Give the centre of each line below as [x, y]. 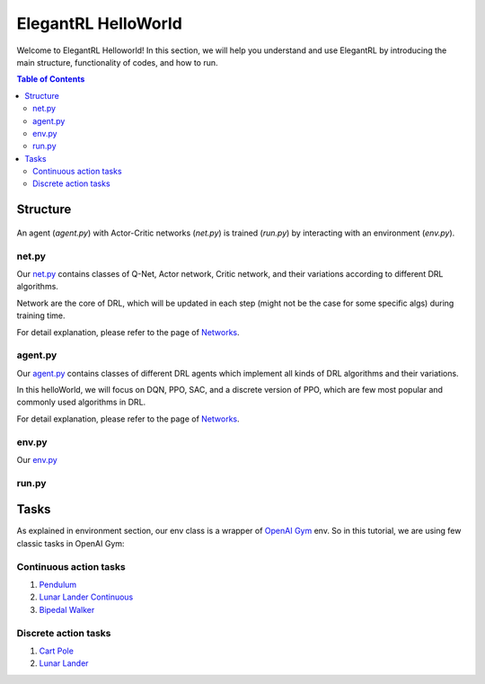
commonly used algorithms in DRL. [81, 402]
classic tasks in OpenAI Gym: [71, 543]
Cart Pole [56, 651]
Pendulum [58, 585]
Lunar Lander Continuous [86, 597]
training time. [41, 315]
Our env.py [37, 460]
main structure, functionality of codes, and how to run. [118, 62]
